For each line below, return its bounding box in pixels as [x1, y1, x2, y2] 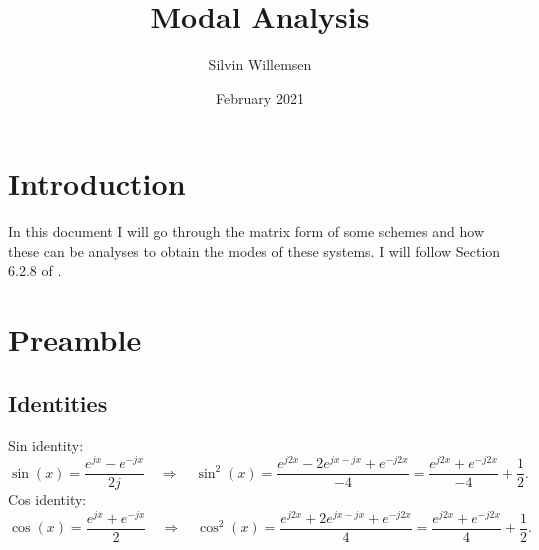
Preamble [8, 319, 142, 360]
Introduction [8, 163, 186, 204]
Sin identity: [8, 434, 84, 455]
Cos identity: [8, 489, 87, 510]
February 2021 [216, 87, 304, 108]
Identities [8, 387, 108, 418]
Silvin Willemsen [208, 54, 312, 75]
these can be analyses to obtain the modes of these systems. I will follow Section [8, 240, 501, 261]
